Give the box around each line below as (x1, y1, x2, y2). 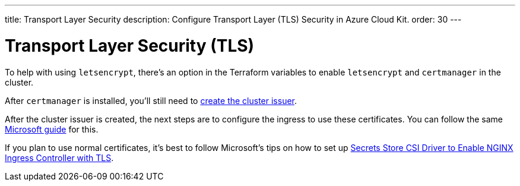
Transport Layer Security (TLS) (5, 35, 255, 56)
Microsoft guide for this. (5, 124, 99, 134)
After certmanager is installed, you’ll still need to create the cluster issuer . (5, 95, 297, 106)
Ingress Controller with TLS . (5, 152, 114, 163)
